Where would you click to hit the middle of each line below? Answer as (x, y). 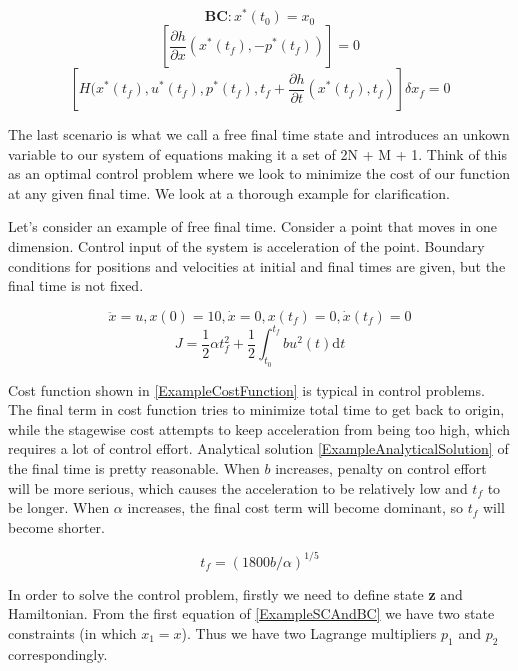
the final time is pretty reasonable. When (134, 467)
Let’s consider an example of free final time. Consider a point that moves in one (253, 226)
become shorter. (56, 526)
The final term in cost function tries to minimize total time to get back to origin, (256, 409)
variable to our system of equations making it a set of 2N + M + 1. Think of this (258, 153)
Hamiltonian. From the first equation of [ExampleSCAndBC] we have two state (251, 613)
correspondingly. (58, 653)
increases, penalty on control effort (381, 467)
